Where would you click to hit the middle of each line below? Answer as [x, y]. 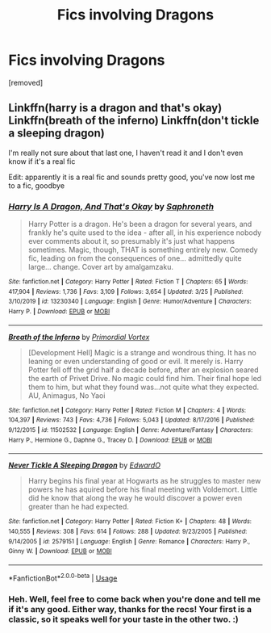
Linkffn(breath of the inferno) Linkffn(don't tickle [134, 121]
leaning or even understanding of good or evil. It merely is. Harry [135, 361]
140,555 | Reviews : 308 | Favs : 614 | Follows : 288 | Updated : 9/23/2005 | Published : [128, 531]
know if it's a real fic [42, 161]
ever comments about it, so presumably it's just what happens [131, 241]
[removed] [26, 82]
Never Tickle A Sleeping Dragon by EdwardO [85, 465]
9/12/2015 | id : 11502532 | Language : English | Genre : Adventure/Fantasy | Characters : [131, 430]
